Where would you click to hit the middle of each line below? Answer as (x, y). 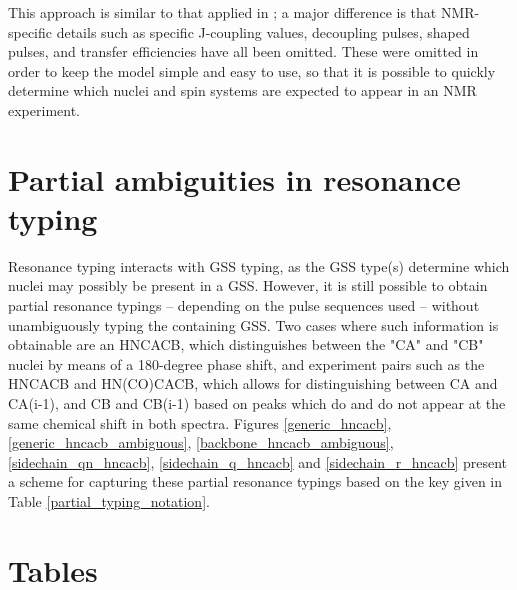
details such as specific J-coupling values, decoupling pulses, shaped (263, 31)
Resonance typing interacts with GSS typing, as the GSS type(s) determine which (259, 265)
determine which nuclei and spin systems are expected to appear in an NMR (242, 90)
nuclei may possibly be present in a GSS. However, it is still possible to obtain (248, 285)
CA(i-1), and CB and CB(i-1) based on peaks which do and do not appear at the (257, 403)
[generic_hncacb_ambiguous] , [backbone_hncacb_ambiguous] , (201, 442)
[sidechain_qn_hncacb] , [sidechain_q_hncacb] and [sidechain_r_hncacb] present (258, 461)
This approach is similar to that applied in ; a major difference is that (222, 12)
